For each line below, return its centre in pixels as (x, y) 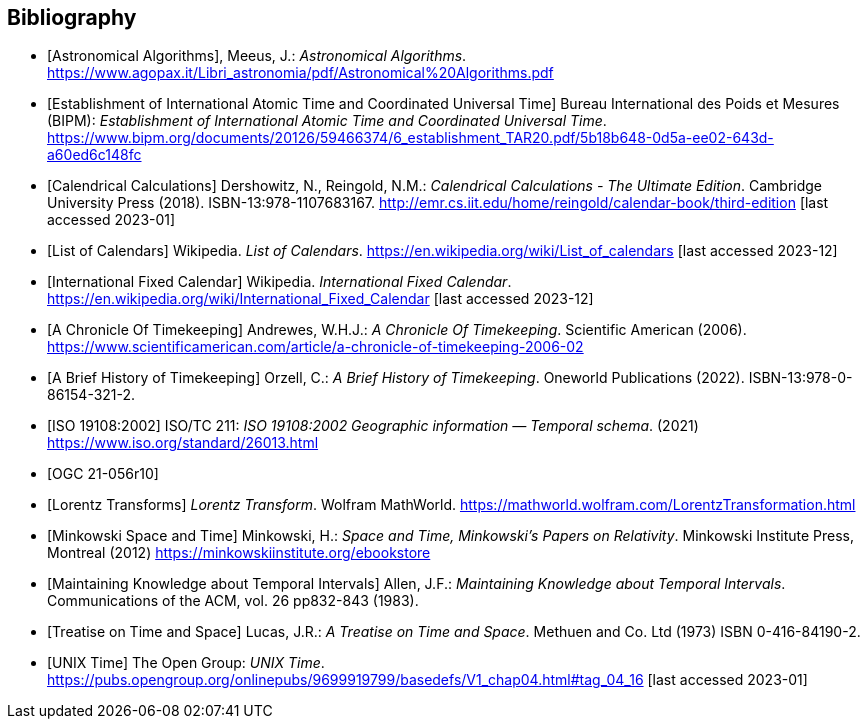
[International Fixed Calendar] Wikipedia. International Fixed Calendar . (279, 282)
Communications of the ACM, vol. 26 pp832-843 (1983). (233, 601)
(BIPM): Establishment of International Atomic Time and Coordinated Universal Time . (327, 121)
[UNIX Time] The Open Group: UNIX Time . (186, 663)
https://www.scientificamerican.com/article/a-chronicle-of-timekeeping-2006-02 (315, 347)
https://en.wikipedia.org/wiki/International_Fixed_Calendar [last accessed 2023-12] (320, 299)
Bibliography (72, 17)
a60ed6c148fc (94, 155)
